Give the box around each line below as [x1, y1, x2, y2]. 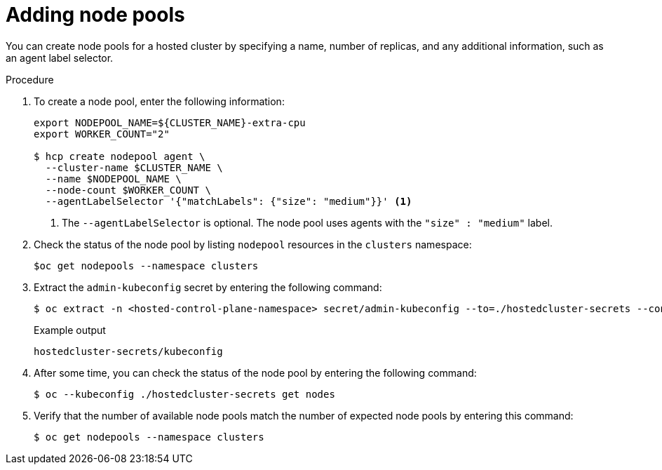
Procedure [6, 73, 54, 86]
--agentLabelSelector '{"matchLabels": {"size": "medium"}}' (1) [45, 195, 412, 207]
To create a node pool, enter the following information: [34, 95, 285, 107]
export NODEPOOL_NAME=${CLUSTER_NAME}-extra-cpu [34, 116, 306, 128]
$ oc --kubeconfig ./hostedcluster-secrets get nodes [34, 388, 335, 400]
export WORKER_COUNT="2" [34, 128, 170, 140]
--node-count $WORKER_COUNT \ [45, 184, 211, 196]
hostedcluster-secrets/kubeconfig [34, 345, 223, 357]
